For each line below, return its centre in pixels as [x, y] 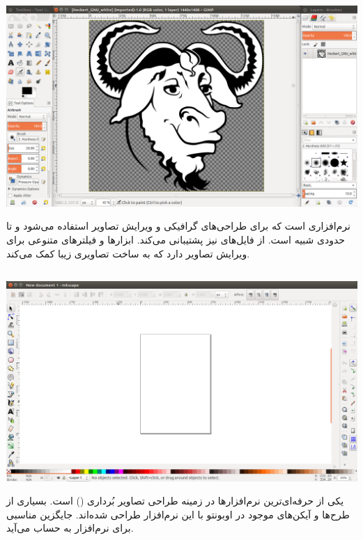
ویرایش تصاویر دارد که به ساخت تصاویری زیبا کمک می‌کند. [128, 253]
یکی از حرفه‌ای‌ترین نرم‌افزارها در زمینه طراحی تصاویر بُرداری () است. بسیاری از [175, 501]
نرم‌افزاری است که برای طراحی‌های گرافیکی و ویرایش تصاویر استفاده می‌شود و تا [178, 226]
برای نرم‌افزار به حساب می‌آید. [70, 528]
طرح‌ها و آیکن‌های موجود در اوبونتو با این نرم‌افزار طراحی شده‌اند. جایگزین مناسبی [178, 514]
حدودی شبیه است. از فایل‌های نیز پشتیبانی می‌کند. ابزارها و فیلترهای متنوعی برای [176, 239]
